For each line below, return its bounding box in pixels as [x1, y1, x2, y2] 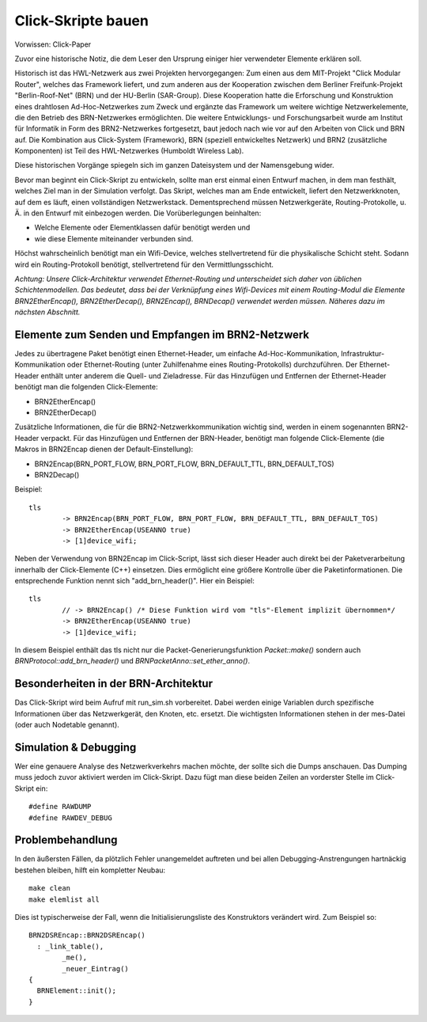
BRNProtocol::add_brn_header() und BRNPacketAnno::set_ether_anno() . [14, 656, 251, 666]
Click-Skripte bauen [14, 12, 149, 29]
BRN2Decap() [34, 469, 80, 479]
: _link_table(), [36, 942, 104, 951]
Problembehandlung [14, 834, 118, 847]
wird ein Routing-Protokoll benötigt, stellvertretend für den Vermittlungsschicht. [14, 260, 274, 269]
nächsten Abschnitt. [14, 307, 81, 317]
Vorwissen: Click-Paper [14, 40, 92, 49]
